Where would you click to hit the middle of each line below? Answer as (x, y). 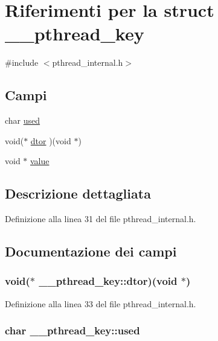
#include (22, 62)
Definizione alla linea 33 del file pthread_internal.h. (101, 303)
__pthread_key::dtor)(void (108, 281)
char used (23, 120)
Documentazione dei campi (91, 251)
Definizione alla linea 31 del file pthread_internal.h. (101, 219)
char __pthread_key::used (72, 330)
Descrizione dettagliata (78, 193)
